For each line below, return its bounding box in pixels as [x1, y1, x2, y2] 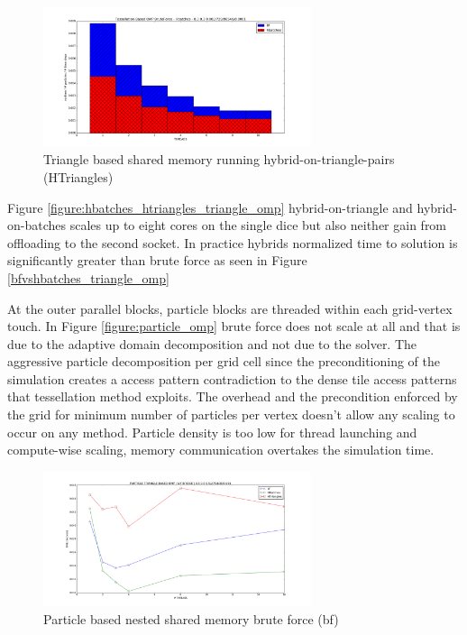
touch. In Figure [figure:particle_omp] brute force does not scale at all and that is [7, 317, 461, 336]
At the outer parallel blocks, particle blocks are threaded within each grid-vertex [7, 299, 453, 317]
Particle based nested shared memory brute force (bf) [43, 610, 339, 628]
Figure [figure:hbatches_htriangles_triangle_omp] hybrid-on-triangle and [7, 198, 413, 216]
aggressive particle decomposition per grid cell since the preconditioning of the [7, 352, 441, 371]
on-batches [7, 216, 67, 235]
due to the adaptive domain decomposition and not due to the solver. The [7, 334, 417, 353]
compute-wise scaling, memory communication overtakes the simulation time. [7, 440, 435, 459]
